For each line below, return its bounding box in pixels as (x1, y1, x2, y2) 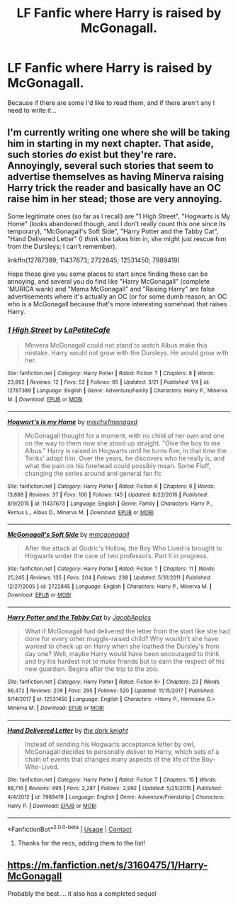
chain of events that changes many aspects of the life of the (24, 755, 200, 763)
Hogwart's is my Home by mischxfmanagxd (7, 417, 138, 426)
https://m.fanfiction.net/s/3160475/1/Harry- (7, 860, 208, 872)
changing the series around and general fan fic (24, 469, 162, 477)
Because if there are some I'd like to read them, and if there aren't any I (7, 98, 215, 107)
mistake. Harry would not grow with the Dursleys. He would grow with (24, 349, 229, 357)
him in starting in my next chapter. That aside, (7, 138, 214, 150)
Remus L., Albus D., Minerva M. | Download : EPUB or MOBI (7, 509, 154, 516)
